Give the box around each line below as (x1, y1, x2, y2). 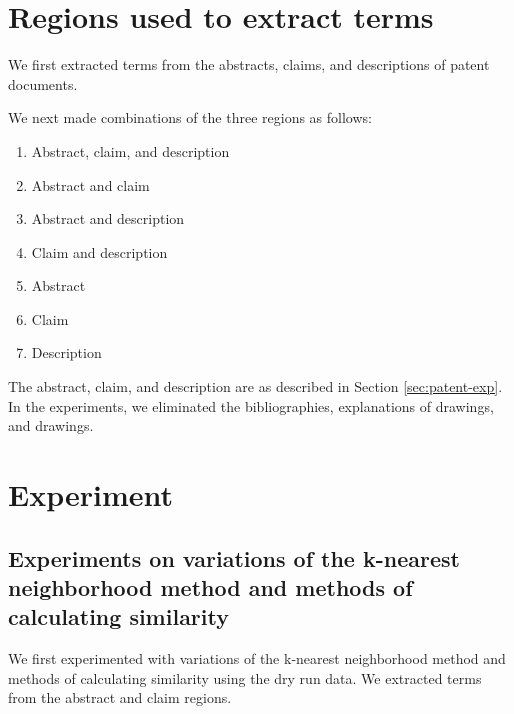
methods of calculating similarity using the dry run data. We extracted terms (8, 667, 482, 688)
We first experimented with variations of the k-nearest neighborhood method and (8, 648, 506, 669)
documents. (8, 73, 78, 94)
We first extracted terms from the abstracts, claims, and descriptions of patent (8, 54, 490, 75)
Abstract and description (31, 208, 185, 229)
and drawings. (8, 415, 94, 436)
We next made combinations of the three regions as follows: (8, 107, 372, 128)
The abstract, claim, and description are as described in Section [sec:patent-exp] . (8, 376, 503, 397)
